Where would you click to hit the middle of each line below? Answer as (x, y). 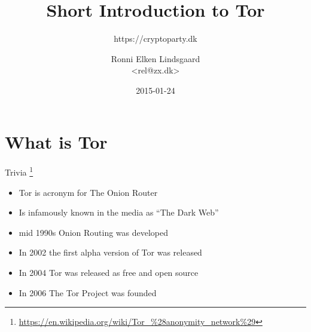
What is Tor (56, 141)
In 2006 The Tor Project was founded (88, 292)
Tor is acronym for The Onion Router (88, 192)
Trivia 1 (19, 171)
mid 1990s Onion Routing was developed (94, 232)
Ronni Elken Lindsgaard (155, 58)
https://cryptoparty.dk (155, 39)
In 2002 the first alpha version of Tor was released (110, 252)
